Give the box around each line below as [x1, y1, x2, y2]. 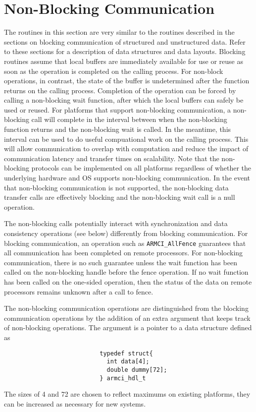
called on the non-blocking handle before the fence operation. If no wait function [4, 267, 249, 277]
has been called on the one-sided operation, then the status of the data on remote [4, 277, 252, 287]
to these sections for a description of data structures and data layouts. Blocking [4, 46, 246, 57]
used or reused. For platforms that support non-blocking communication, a [4, 104, 231, 115]
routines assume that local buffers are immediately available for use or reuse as [4, 56, 243, 66]
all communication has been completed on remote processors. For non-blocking [4, 247, 243, 258]
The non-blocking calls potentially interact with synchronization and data [4, 218, 228, 229]
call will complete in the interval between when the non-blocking [31, 114, 227, 124]
